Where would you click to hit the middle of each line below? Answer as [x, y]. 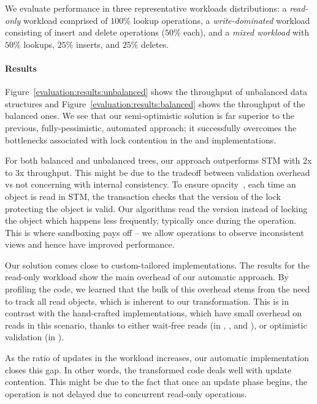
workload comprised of [66, 20]
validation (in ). [35, 337]
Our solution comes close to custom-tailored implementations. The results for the [157, 265]
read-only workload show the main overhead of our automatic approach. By [147, 277]
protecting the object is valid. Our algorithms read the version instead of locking [156, 208]
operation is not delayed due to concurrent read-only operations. [126, 393]
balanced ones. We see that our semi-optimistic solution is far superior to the [150, 116]
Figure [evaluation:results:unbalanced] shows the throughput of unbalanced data [156, 92]
